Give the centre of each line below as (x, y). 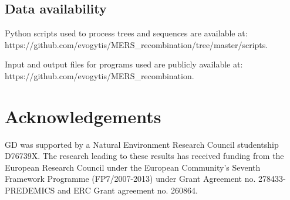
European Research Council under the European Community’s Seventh (133, 167)
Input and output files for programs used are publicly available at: (124, 64)
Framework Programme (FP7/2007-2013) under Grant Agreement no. (130, 179)
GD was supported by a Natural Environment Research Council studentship (142, 144)
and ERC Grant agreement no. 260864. (128, 190)
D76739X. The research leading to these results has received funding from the (144, 156)
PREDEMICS (30, 190)
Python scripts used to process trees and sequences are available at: (126, 33)
